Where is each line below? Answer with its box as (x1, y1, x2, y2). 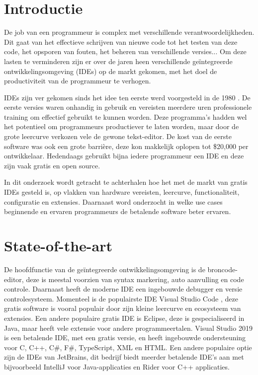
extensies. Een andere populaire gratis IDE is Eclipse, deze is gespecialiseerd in (4, 312, 245, 323)
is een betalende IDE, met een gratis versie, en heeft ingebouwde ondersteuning (4, 332, 246, 343)
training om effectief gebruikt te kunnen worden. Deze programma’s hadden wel (4, 111, 247, 122)
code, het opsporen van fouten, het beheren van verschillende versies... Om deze (4, 46, 247, 57)
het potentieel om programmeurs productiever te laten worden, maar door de (4, 121, 239, 132)
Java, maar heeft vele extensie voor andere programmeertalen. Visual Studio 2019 (4, 322, 253, 333)
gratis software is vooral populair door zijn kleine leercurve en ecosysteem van (4, 303, 241, 313)
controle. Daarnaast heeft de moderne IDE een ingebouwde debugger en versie (4, 284, 243, 294)
